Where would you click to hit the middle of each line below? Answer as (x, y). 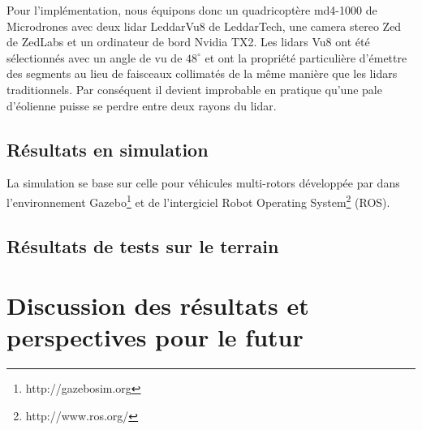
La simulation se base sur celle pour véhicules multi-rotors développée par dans (203, 183)
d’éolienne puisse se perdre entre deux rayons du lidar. (142, 105)
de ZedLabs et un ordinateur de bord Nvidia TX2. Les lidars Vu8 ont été (188, 42)
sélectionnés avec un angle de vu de (95, 57)
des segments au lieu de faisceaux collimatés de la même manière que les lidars (202, 73)
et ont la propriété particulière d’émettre (306, 57)
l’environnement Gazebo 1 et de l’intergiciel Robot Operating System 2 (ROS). (198, 200)
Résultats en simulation (108, 149)
